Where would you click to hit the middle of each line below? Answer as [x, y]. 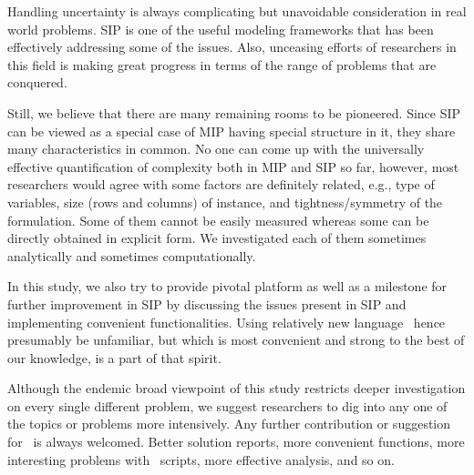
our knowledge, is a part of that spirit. [114, 357]
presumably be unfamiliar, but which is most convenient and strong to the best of [236, 340]
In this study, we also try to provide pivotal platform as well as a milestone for [227, 286]
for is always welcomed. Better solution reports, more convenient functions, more [236, 442]
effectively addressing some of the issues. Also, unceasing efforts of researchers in [232, 47]
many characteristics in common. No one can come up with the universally [216, 149]
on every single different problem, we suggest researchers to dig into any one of [227, 405]
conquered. [37, 82]
